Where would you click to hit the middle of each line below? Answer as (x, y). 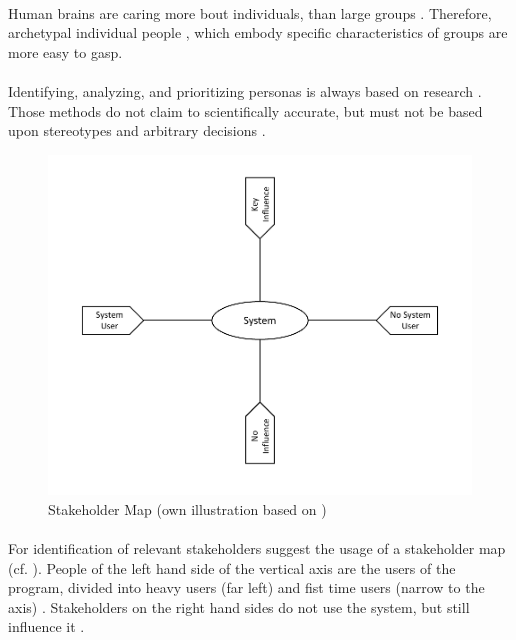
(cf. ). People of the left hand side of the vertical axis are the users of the (232, 567)
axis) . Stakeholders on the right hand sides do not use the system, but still (239, 606)
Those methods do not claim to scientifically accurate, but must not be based (245, 110)
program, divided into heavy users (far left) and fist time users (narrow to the (246, 587)
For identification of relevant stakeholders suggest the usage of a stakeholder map (257, 548)
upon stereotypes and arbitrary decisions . (137, 130)
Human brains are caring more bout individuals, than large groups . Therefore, (250, 12)
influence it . (46, 626)
